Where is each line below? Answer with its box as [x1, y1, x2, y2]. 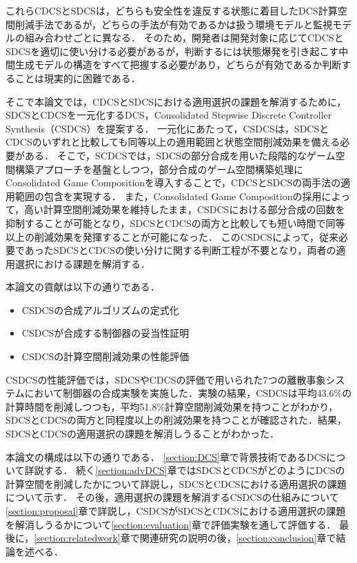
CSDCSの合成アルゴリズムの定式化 [21, 302, 179, 317]
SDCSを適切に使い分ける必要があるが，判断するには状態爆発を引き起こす [6, 43, 339, 58]
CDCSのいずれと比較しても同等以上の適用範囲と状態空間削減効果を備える [6, 135, 340, 149]
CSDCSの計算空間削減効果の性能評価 [21, 349, 190, 364]
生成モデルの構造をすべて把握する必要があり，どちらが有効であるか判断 [14, 57, 342, 72]
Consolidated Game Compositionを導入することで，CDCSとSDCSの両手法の [6, 175, 341, 190]
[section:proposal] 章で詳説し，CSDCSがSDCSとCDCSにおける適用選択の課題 [6, 504, 346, 517]
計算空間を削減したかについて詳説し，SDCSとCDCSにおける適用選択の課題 [6, 476, 347, 491]
